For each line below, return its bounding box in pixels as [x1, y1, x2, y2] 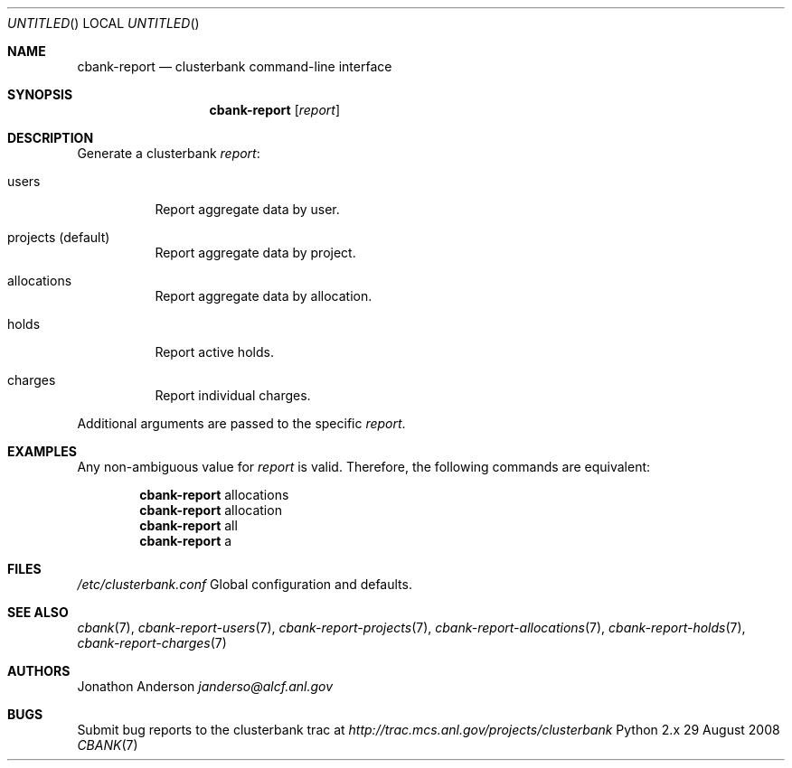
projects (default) [7, 229, 110, 245]
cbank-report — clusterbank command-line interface [77, 59, 392, 74]
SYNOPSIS [7, 87, 73, 102]
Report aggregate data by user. [155, 201, 340, 217]
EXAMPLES [7, 444, 77, 459]
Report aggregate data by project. [155, 245, 356, 260]
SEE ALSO [7, 604, 69, 620]
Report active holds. [155, 344, 274, 360]
